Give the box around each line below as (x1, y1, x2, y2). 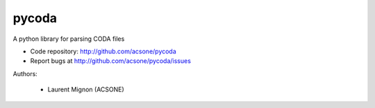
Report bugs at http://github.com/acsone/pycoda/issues (30, 57, 191, 65)
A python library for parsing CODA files (12, 35, 125, 43)
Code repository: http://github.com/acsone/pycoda (30, 47, 176, 55)
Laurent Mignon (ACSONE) (47, 85, 124, 93)
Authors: (12, 69, 37, 78)
